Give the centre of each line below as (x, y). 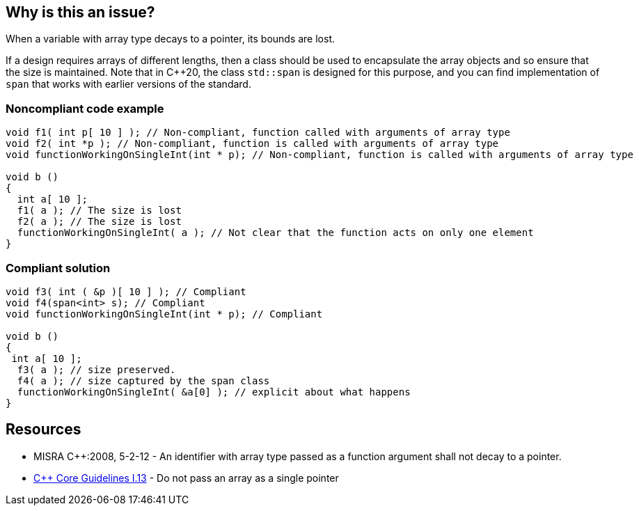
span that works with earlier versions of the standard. (128, 84)
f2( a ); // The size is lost (99, 222)
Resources (44, 430)
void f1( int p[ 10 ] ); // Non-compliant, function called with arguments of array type (258, 133)
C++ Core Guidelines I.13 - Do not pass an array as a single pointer (186, 478)
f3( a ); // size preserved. (96, 369)
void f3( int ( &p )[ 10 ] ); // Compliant (126, 291)
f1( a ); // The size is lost (99, 211)
